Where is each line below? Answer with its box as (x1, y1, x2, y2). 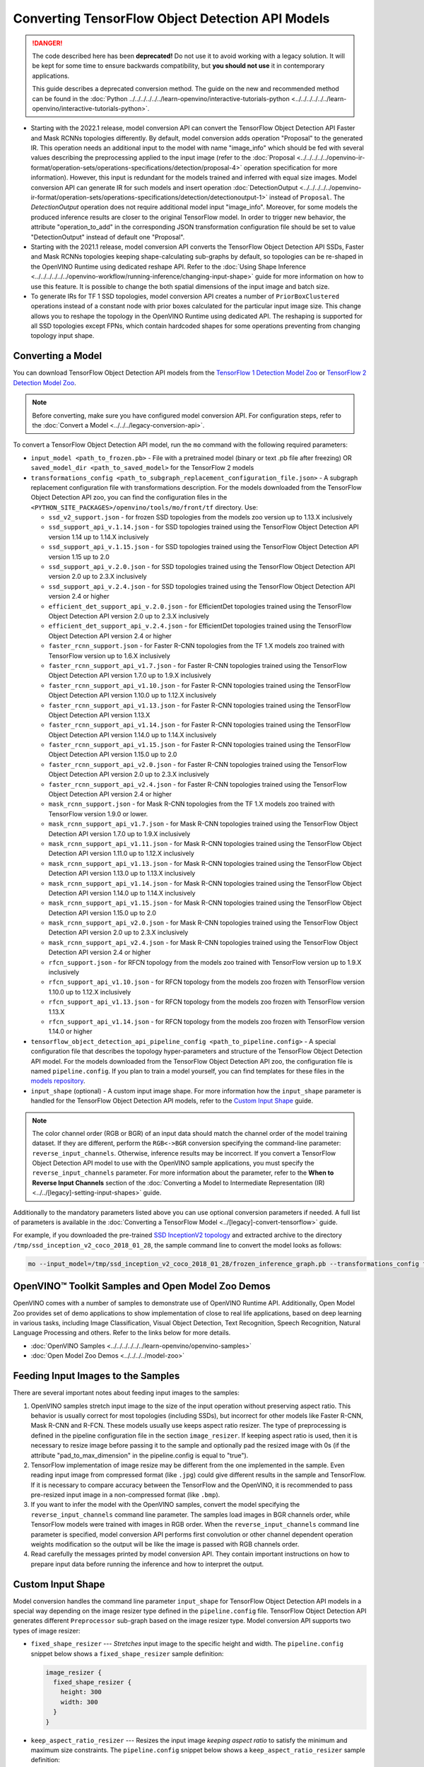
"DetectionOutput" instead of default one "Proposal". (30, 233, 185, 241)
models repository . (30, 1076, 86, 1085)
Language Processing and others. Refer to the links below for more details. (13, 1329, 231, 1337)
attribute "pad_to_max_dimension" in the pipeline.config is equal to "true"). (30, 1451, 249, 1460)
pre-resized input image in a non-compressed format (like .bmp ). (30, 1491, 220, 1499)
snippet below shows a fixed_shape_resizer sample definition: (30, 1649, 224, 1657)
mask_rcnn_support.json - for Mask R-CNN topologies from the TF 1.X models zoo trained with (48, 799, 335, 809)
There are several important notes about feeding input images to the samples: (13, 1389, 240, 1397)
